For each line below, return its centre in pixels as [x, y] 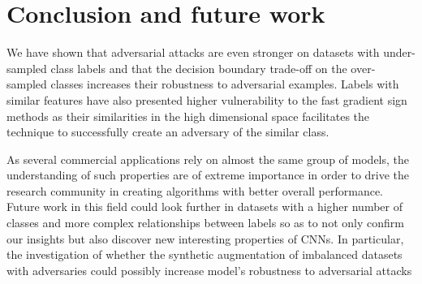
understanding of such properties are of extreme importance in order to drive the [208, 175]
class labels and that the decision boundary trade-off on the [199, 68]
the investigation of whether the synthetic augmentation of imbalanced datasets [205, 254]
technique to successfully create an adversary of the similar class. [168, 132]
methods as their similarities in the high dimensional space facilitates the [188, 116]
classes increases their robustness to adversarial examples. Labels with [225, 84]
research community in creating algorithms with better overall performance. [195, 190]
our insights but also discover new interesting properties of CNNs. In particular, [205, 238]
